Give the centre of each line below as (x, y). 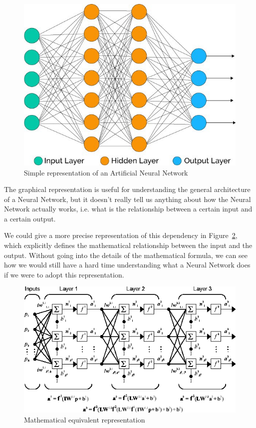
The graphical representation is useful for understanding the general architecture (127, 189)
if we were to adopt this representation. (64, 274)
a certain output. (30, 218)
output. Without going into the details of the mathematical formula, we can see (126, 255)
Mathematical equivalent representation (85, 419)
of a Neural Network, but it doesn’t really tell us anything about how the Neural (128, 199)
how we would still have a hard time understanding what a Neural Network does (127, 265)
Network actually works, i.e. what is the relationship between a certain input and (128, 209)
